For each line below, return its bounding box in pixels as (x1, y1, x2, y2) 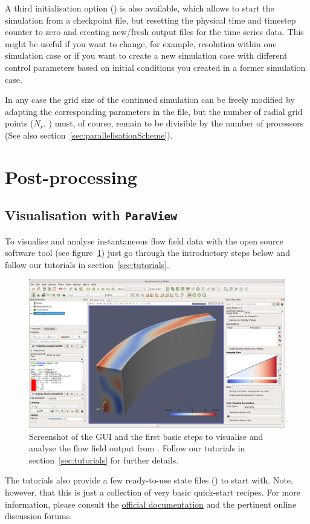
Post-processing (5, 164, 137, 189)
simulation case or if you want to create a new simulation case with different (5, 49, 288, 62)
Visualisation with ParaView (5, 206, 177, 224)
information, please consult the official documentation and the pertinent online (5, 497, 297, 510)
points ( (5, 117, 34, 129)
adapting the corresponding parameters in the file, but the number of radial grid (5, 105, 303, 117)
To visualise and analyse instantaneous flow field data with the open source (5, 234, 283, 247)
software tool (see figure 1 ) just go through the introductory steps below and (5, 246, 290, 259)
